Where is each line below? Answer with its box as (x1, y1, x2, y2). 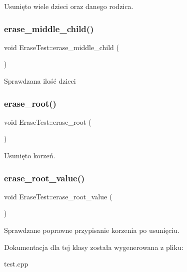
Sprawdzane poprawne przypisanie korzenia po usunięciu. (4, 225, 179, 235)
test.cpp (4, 258, 28, 269)
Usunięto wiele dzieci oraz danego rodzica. (4, 1, 133, 11)
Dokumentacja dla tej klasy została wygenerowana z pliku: (4, 241, 183, 252)
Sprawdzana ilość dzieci (4, 76, 76, 86)
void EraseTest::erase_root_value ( (4, 191, 112, 201)
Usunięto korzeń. (4, 150, 55, 160)
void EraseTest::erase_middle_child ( (4, 42, 119, 52)
